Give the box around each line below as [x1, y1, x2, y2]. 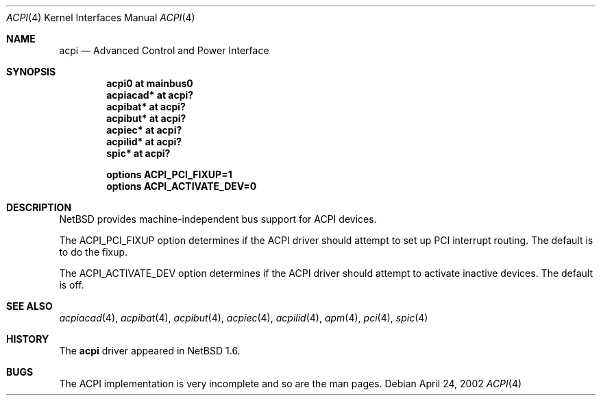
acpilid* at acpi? [106, 136, 182, 147]
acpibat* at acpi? [106, 101, 186, 112]
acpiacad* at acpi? [106, 89, 194, 101]
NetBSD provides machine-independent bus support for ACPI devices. [59, 213, 377, 225]
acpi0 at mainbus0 [106, 77, 193, 89]
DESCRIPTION [6, 202, 72, 213]
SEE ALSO [6, 300, 53, 312]
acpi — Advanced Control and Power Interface [59, 45, 269, 56]
